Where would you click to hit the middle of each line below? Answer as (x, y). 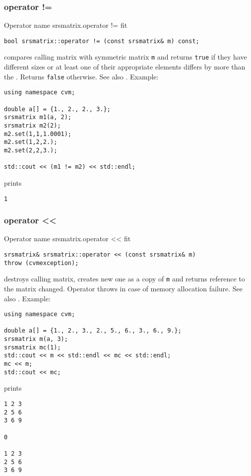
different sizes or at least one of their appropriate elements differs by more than (125, 67)
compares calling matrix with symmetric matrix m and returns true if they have (125, 57)
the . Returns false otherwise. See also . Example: (81, 76)
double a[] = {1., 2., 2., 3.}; (57, 109)
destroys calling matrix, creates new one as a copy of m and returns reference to (125, 279)
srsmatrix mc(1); (32, 347)
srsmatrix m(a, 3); (36, 339)
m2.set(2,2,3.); (31, 150)
